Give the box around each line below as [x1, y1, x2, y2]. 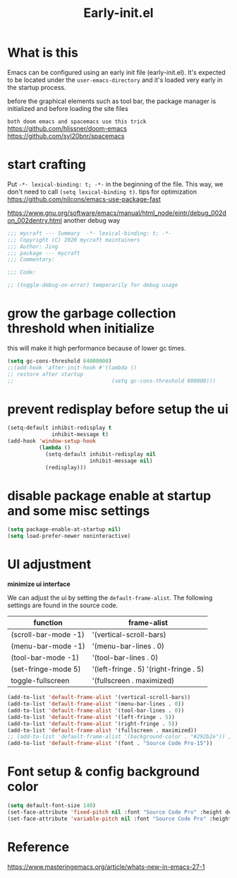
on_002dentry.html [7, 216, 62, 224]
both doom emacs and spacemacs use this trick [7, 118, 147, 125]
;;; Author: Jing [7, 242, 59, 250]
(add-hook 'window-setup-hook [7, 438, 97, 445]
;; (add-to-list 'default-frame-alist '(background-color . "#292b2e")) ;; [7, 733, 235, 740]
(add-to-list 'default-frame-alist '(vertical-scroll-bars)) [7, 694, 191, 701]
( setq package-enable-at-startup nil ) [7, 526, 121, 533]
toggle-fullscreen [11, 676, 70, 686]
